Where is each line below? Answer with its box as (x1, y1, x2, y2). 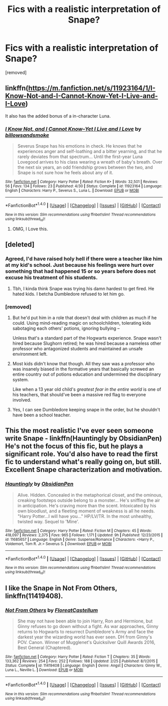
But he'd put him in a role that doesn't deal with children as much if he (12, 315, 157, 321)
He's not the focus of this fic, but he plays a (5, 442, 143, 451)
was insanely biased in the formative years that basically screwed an (12, 366, 154, 372)
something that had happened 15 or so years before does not (5, 268, 156, 275)
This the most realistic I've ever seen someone (5, 426, 153, 435)
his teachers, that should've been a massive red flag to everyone (12, 392, 146, 398)
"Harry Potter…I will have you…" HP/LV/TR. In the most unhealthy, (17, 513, 152, 519)
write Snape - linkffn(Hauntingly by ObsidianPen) (5, 434, 162, 443)
